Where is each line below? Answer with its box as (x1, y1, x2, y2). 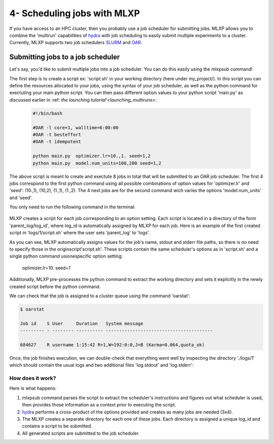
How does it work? (9, 375, 56, 382)
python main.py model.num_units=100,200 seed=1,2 (32, 160, 162, 166)
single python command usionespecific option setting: (9, 253, 123, 259)
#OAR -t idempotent (32, 139, 81, 145)
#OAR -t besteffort (32, 132, 81, 137)
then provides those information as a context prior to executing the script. (22, 402, 176, 408)
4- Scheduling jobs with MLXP (9, 8, 140, 19)
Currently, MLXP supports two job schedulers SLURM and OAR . (9, 40, 143, 46)
